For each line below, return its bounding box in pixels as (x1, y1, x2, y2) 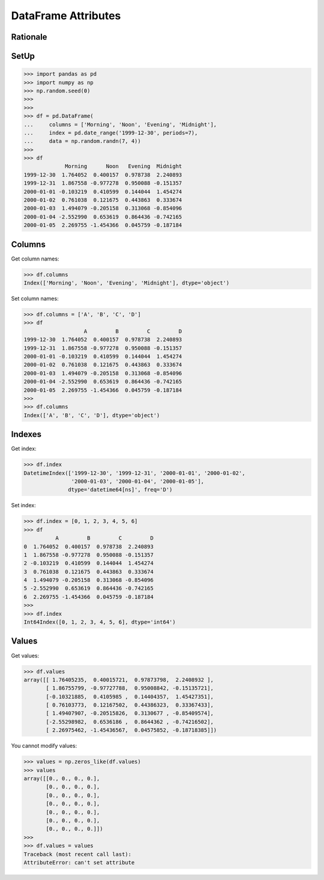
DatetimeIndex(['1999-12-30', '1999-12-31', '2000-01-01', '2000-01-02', (23, 469, 245, 477)
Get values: (11, 652, 40, 659)
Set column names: (11, 295, 59, 303)
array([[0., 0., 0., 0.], (23, 775, 100, 782)
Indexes (11, 429, 42, 439)
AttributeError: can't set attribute (23, 859, 135, 866)
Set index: (11, 502, 36, 509)
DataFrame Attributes (11, 9, 121, 22)
